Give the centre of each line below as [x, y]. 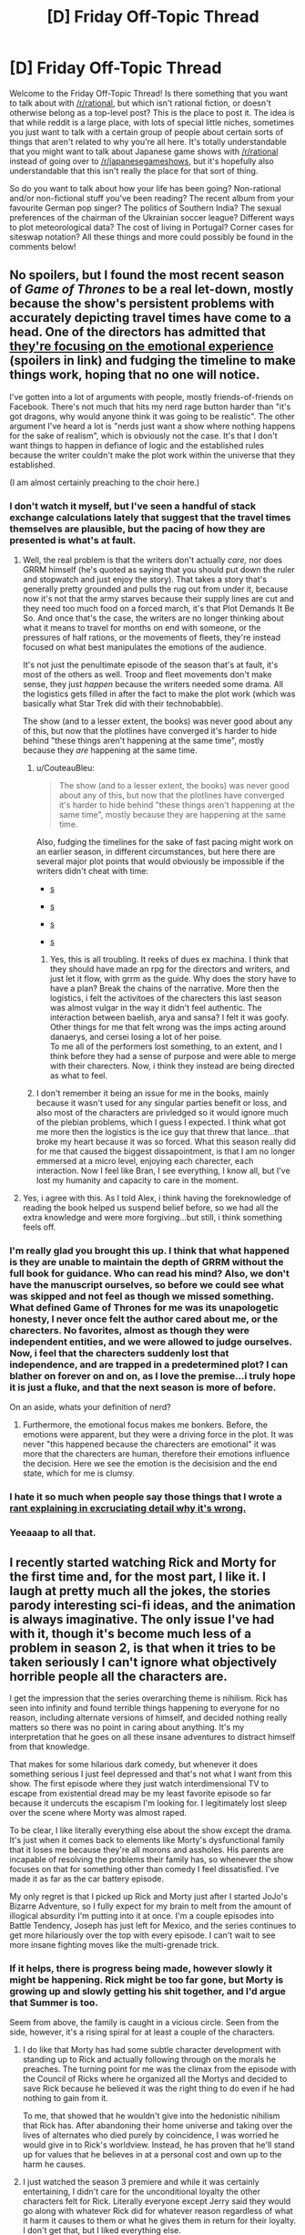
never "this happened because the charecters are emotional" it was [149, 1444]
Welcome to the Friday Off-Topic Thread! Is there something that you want [149, 93]
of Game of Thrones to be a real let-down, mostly [152, 289]
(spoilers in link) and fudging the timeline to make [152, 360]
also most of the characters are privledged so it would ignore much [162, 1113]
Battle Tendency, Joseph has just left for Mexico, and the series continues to [153, 1926]
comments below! [43, 246]
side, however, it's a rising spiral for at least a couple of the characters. [142, 2032]
